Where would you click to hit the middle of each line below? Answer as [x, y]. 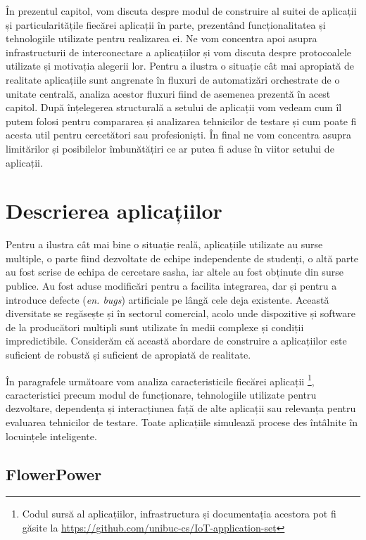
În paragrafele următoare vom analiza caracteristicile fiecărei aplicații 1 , [160, 380]
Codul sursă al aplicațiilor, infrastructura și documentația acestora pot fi [179, 514]
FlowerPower [54, 474]
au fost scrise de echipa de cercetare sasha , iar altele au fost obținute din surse [175, 272]
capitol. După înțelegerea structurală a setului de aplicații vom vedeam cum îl [174, 107]
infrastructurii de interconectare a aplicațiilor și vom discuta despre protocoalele [179, 52]
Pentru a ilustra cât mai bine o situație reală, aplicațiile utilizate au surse [164, 244]
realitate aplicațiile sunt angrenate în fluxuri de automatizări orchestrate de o [173, 79]
